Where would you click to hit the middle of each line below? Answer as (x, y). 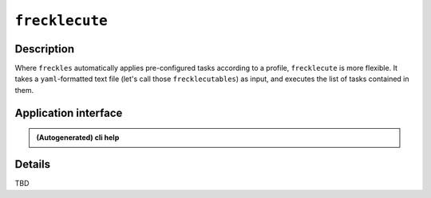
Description (45, 49)
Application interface (69, 113)
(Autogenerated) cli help (78, 138)
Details (33, 164)
